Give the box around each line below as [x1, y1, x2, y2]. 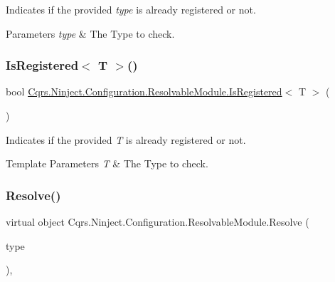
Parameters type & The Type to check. [6, 26, 175, 41]
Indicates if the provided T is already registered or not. [6, 132, 246, 147]
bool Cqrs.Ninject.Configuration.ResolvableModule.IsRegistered [6, 84, 282, 99]
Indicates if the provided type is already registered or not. [6, 2, 256, 16]
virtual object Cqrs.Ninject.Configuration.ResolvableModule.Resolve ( [6, 214, 309, 229]
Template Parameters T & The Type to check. [6, 156, 208, 171]
